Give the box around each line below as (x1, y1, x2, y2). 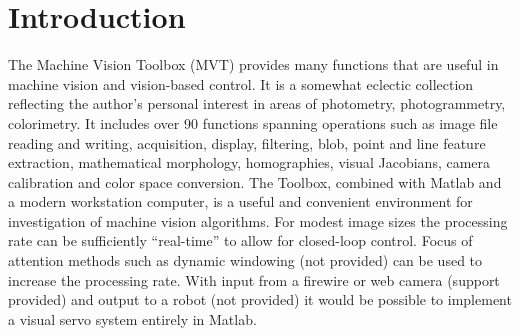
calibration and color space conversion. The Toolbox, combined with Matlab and (8, 171, 502, 192)
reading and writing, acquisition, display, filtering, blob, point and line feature (8, 132, 486, 153)
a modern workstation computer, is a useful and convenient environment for (8, 191, 473, 212)
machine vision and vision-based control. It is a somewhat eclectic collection (8, 73, 474, 94)
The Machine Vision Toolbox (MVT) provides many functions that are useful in (8, 54, 499, 75)
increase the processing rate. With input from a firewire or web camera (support (8, 269, 500, 290)
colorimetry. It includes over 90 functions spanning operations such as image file (8, 112, 498, 133)
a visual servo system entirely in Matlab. (8, 308, 257, 329)
